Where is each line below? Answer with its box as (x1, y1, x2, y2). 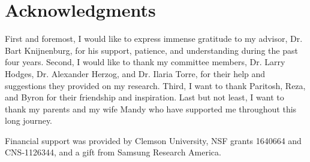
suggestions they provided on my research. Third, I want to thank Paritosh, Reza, (5, 79, 306, 91)
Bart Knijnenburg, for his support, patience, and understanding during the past (5, 44, 298, 56)
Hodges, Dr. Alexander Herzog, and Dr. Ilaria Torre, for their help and (5, 67, 266, 80)
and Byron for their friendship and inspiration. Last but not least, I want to (5, 91, 284, 103)
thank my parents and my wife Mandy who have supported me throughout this (5, 102, 297, 115)
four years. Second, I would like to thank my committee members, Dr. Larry (5, 56, 285, 68)
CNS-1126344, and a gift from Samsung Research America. (5, 146, 221, 158)
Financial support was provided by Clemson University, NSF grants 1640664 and (5, 134, 302, 146)
